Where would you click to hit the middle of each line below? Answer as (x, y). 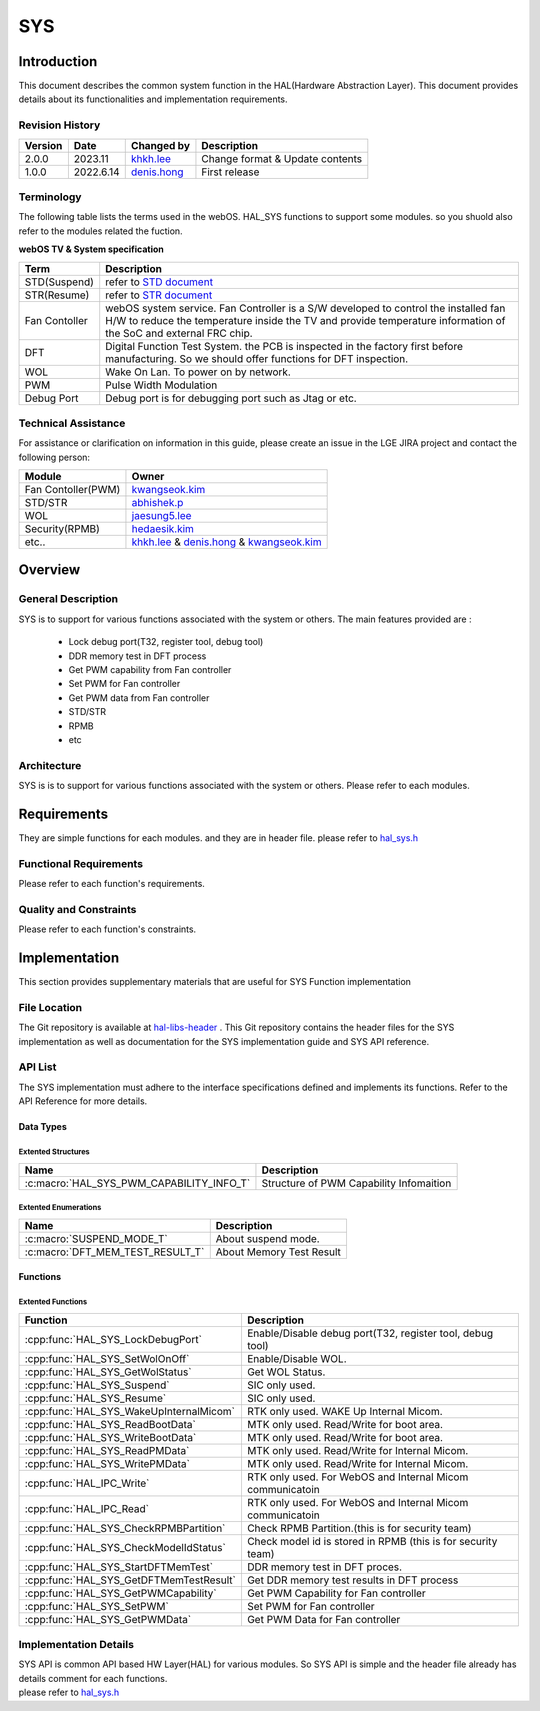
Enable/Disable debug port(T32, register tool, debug (370, 1333)
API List (37, 1067)
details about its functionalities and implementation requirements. (153, 99)
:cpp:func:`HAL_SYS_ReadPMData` (107, 1450)
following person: (54, 457)
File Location (50, 1007)
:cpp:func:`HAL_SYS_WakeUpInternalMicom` (129, 1411)
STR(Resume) (57, 295)
